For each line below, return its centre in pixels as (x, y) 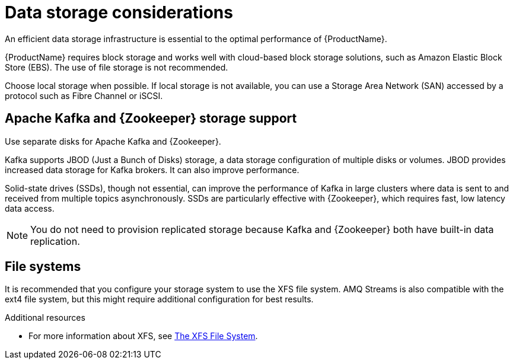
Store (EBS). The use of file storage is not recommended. (117, 67)
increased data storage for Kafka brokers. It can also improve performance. (152, 170)
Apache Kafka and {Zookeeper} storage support (151, 119)
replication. (55, 241)
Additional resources (45, 318)
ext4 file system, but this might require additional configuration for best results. (159, 299)
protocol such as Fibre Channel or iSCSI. (84, 95)
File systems (43, 267)
